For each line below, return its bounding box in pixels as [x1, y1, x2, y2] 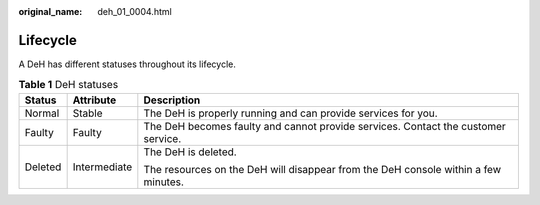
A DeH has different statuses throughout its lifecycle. [18, 58, 237, 70]
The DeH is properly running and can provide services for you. [143, 106, 439, 120]
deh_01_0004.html [97, 6, 172, 17]
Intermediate [72, 160, 133, 174]
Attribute [72, 93, 117, 107]
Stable [72, 106, 104, 120]
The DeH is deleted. [143, 145, 237, 159]
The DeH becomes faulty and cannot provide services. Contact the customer [143, 119, 507, 133]
